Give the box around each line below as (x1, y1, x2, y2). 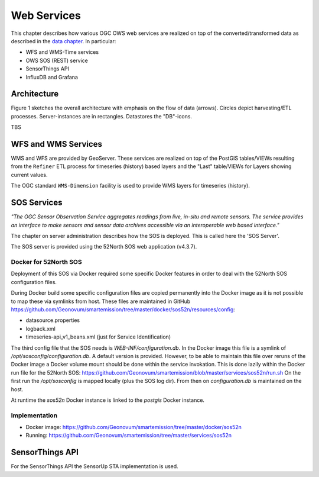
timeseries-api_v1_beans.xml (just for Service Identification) (25, 333, 171, 340)
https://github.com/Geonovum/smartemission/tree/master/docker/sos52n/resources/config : (11, 306, 236, 313)
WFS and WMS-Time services (25, 49, 99, 56)
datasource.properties (25, 317, 80, 324)
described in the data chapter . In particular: (11, 37, 116, 44)
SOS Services (11, 198, 63, 208)
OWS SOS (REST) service (25, 57, 89, 64)
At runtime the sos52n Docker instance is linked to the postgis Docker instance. (11, 397, 205, 404)
